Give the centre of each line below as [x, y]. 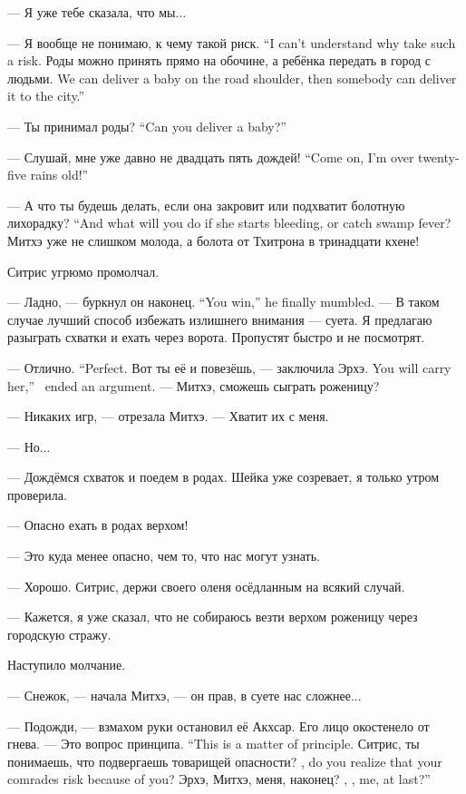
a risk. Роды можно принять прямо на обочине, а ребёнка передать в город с [219, 60]
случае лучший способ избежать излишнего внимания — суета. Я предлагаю [220, 319]
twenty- [439, 157]
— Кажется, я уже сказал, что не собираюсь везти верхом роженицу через [213, 617]
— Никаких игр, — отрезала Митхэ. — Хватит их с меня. [168, 416]
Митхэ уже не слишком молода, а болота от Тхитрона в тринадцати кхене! [214, 240]
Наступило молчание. [67, 665]
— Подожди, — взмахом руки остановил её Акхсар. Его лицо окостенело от [218, 725]
